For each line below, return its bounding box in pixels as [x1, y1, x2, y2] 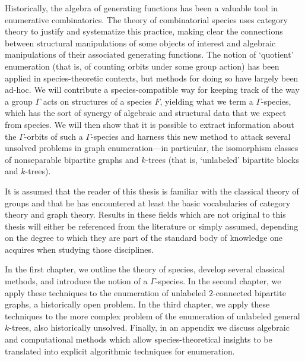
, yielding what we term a [160, 95, 253, 107]
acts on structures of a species [43, 95, 152, 107]
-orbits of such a [24, 130, 83, 142]
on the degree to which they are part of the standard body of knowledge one [5, 231, 283, 244]
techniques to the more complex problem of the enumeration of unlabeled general [5, 309, 300, 322]
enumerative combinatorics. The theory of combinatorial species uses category [5, 13, 288, 26]
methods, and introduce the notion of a [5, 275, 148, 287]
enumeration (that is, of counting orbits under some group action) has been [5, 59, 279, 72]
